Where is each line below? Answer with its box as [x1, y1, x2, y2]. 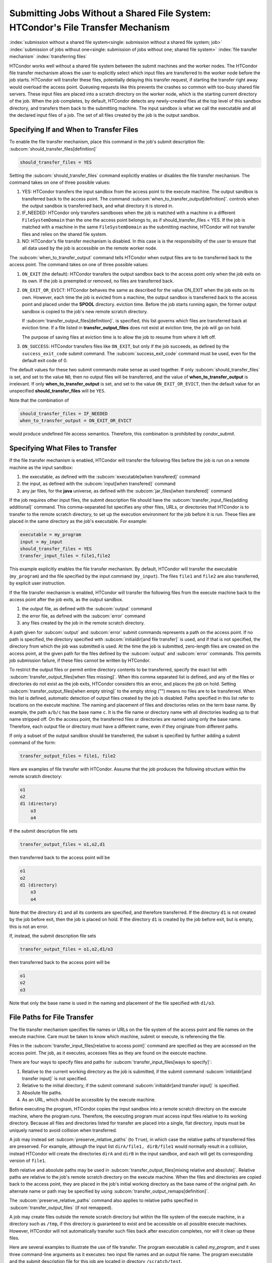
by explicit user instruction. [9, 580, 65, 586]
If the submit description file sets [9, 828, 78, 834]
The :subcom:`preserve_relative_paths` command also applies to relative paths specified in [9, 1197, 198, 1203]
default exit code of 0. [22, 357, 68, 363]
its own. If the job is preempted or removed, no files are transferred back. [22, 278, 174, 284]
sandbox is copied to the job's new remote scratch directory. [22, 308, 148, 314]
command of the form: [9, 740, 56, 746]
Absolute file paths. [22, 1089, 62, 1096]
